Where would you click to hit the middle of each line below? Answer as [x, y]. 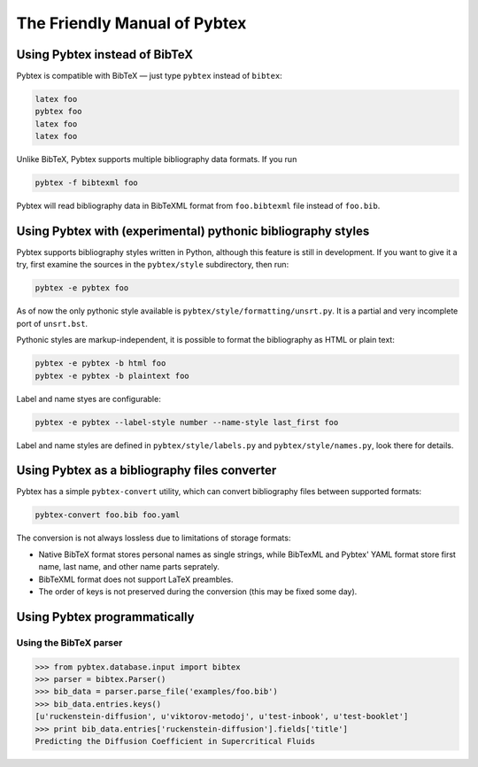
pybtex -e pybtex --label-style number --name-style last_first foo [187, 422]
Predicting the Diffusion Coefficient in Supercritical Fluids [175, 741]
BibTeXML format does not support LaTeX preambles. [136, 579]
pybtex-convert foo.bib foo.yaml [108, 515]
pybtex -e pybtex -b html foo [100, 364]
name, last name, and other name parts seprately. [129, 567]
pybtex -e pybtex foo [82, 288]
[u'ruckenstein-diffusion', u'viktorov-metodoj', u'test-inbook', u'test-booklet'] [222, 717]
